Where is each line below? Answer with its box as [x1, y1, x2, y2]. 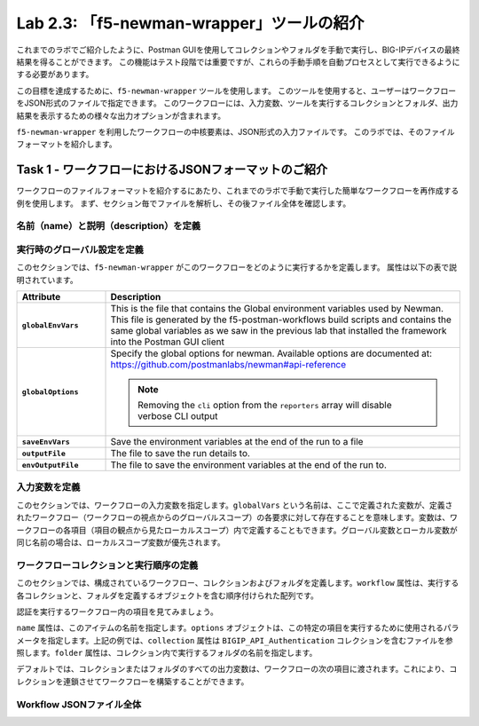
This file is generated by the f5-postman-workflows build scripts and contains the [110, 313, 452, 326]
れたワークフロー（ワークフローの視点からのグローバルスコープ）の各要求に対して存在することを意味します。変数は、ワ [16, 512, 459, 523]
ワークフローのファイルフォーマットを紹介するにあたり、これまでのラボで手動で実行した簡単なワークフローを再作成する [16, 185, 459, 196]
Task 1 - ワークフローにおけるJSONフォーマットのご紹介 [16, 162, 328, 178]
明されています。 [16, 274, 79, 285]
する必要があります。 [16, 69, 94, 80]
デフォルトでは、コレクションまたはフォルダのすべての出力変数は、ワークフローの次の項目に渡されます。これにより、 [16, 664, 450, 675]
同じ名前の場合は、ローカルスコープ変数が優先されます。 [16, 537, 225, 548]
